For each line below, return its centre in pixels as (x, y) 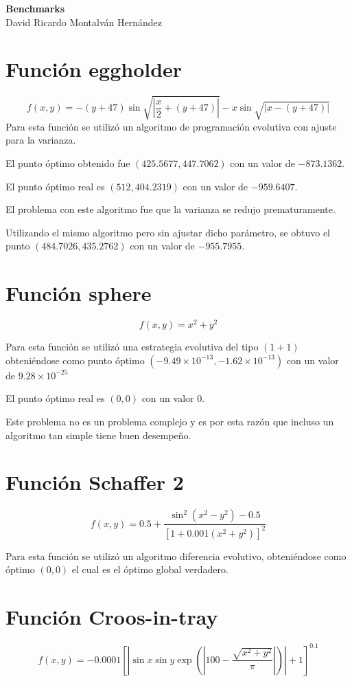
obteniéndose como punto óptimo (75, 360)
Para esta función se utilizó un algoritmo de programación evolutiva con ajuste (171, 126)
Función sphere (79, 293)
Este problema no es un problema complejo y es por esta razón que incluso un (170, 421)
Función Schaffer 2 (95, 482)
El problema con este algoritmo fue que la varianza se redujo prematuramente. (171, 209)
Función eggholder (94, 69)
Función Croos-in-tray (112, 617)
